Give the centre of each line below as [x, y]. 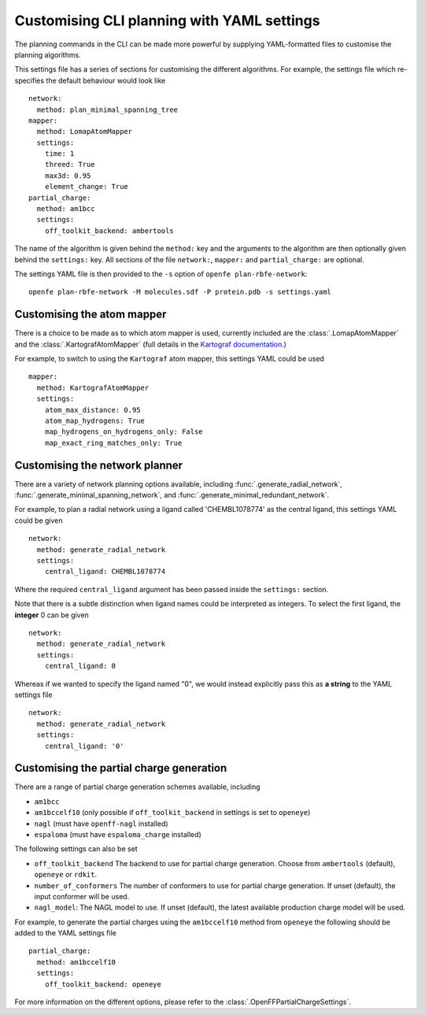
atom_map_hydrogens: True [95, 421]
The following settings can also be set [76, 849]
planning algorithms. [48, 54]
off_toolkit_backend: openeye [103, 984]
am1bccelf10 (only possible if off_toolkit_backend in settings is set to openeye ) [172, 813]
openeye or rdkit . [66, 875]
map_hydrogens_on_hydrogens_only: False [124, 432]
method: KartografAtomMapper [93, 387]
